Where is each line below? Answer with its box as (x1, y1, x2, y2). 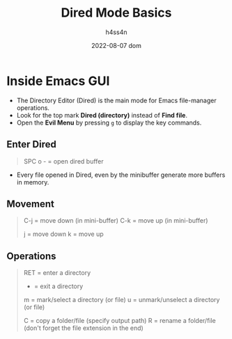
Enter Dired (6, 139, 56, 150)
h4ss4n (105, 28, 127, 36)
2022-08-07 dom (91, 41, 142, 49)
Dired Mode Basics (61, 5, 172, 21)
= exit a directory (33, 282, 84, 290)
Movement (6, 198, 55, 210)
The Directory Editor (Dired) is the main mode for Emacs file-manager (16, 96, 217, 104)
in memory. (16, 178, 49, 186)
